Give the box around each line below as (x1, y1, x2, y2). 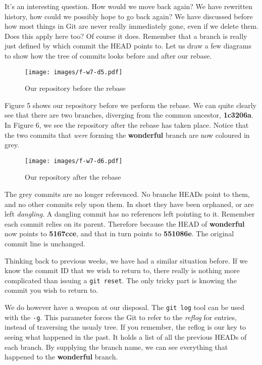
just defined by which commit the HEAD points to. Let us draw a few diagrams (5, 40, 252, 51)
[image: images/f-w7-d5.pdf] (25, 68, 123, 76)
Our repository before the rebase (25, 83, 126, 93)
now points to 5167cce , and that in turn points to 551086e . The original (5, 228, 234, 239)
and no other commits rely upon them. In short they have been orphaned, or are (5, 198, 254, 209)
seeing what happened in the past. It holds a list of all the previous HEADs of (5, 331, 247, 342)
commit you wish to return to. (5, 285, 98, 295)
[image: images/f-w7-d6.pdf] (25, 157, 123, 165)
